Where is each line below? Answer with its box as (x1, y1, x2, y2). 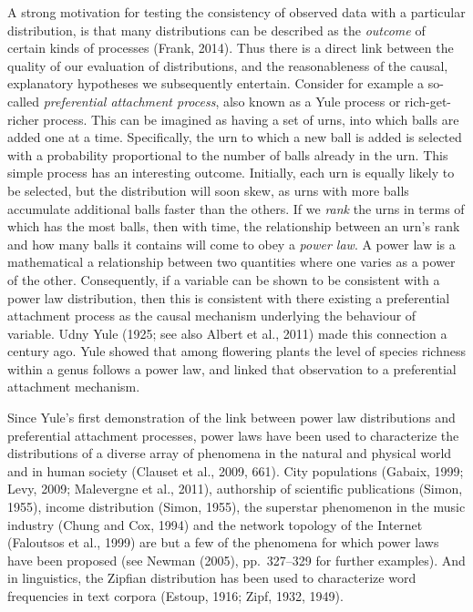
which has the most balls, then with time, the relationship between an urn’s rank (7, 217, 460, 236)
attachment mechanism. (7, 377, 140, 396)
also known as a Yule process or (222, 91, 401, 110)
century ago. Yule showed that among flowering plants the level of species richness (7, 342, 466, 361)
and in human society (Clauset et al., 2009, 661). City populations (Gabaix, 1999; (7, 461, 464, 480)
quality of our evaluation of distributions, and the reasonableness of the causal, (7, 56, 448, 75)
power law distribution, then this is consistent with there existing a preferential (7, 288, 450, 307)
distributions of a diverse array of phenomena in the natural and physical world (7, 444, 452, 463)
